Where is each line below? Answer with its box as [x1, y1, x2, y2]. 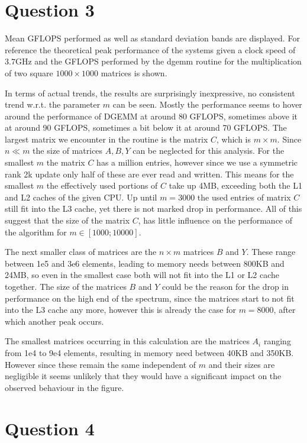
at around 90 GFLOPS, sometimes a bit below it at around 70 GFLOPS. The [5, 121, 287, 134]
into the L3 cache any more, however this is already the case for [5, 303, 236, 316]
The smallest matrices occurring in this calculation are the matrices [5, 335, 250, 347]
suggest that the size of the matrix [5, 214, 130, 227]
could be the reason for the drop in [161, 280, 289, 292]
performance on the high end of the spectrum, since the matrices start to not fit [5, 292, 295, 304]
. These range [246, 245, 296, 258]
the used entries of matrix [197, 190, 291, 203]
